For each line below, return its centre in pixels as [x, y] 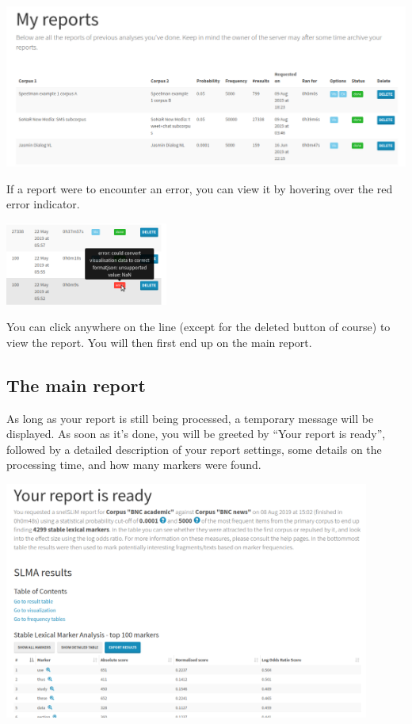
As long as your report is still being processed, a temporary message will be [190, 418]
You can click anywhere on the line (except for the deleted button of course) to [198, 327]
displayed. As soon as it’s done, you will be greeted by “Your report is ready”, [196, 434]
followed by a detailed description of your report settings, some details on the [194, 449]
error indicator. [43, 204]
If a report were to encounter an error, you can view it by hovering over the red [200, 188]
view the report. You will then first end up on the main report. [159, 342]
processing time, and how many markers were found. [134, 465]
